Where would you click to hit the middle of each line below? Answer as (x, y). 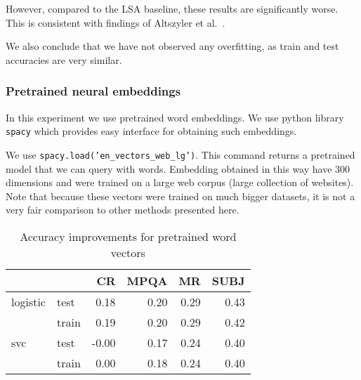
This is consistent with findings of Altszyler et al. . (116, 22)
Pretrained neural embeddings (93, 91)
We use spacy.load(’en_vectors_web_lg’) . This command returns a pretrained (180, 154)
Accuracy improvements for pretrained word (128, 236)
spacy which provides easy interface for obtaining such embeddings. (151, 131)
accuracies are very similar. (64, 59)
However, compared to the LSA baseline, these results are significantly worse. (172, 8)
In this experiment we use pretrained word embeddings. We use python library (175, 117)
